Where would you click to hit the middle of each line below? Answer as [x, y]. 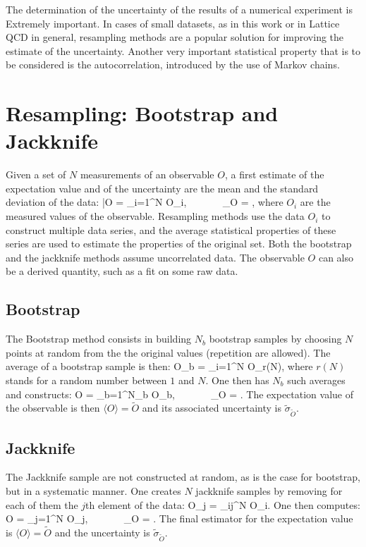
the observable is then [53, 408]
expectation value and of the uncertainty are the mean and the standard [162, 188]
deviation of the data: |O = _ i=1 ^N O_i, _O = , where [145, 202]
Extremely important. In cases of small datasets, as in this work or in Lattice [173, 23]
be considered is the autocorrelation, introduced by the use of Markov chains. [173, 64]
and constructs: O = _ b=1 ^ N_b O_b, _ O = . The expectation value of [179, 394]
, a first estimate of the [274, 174]
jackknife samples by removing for [269, 490]
